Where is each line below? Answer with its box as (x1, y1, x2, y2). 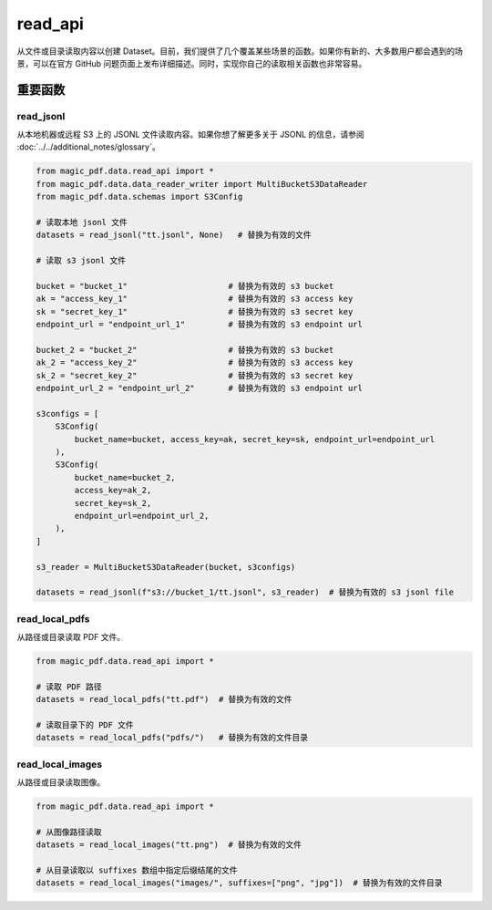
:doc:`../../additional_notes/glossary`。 (16, 141, 160, 152)
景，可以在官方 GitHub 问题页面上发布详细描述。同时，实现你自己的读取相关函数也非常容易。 (16, 57, 367, 68)
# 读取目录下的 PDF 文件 (36, 720, 134, 730)
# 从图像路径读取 (36, 826, 102, 837)
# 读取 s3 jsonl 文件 (36, 255, 127, 266)
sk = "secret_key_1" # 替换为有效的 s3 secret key (36, 306, 354, 316)
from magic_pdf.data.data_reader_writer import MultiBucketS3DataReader (36, 179, 368, 189)
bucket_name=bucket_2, (74, 472, 177, 482)
